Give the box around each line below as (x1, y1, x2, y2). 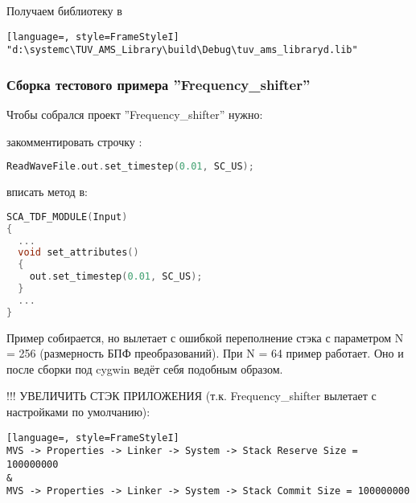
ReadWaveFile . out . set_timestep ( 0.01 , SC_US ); (6, 161, 254, 173)
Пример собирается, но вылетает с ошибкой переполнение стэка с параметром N (6, 329, 404, 346)
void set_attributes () (18, 247, 139, 259)
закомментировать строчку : (6, 133, 142, 149)
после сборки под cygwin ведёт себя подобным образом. (6, 360, 283, 377)
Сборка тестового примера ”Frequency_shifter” (6, 74, 311, 94)
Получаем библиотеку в (6, 2, 122, 18)
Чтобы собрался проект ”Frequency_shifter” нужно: (6, 106, 263, 123)
